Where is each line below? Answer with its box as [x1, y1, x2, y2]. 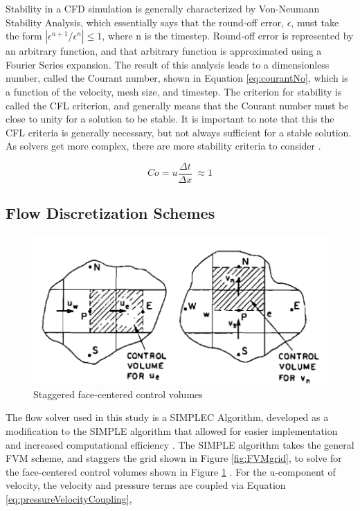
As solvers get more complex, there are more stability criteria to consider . [6, 138, 321, 153]
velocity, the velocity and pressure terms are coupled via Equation [6, 478, 286, 492]
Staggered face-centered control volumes [33, 386, 203, 401]
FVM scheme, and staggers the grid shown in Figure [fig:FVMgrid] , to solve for [6, 451, 342, 465]
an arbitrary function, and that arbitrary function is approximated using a [6, 44, 322, 58]
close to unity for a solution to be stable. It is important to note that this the [6, 111, 334, 126]
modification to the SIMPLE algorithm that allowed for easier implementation [6, 423, 338, 438]
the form [6, 28, 42, 43]
